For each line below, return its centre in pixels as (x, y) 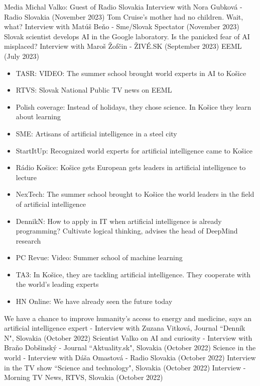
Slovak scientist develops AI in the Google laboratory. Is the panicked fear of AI (127, 36)
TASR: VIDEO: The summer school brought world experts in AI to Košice (131, 73)
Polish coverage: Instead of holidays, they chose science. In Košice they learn (134, 106)
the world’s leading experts (57, 284)
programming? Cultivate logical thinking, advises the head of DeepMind (127, 231)
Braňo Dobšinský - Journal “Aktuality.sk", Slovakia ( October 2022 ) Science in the (130, 348)
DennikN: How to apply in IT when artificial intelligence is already (119, 221)
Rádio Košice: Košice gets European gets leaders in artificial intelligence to (131, 167)
